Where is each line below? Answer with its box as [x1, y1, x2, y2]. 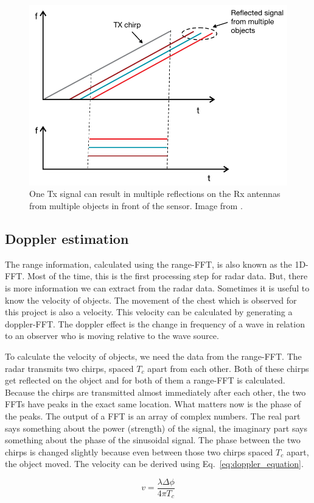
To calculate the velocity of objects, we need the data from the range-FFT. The [5, 349, 302, 362]
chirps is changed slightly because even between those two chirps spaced [5, 445, 273, 458]
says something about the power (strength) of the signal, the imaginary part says [5, 421, 307, 434]
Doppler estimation [5, 229, 129, 248]
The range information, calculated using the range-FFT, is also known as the [5, 257, 292, 270]
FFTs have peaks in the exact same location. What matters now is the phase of [5, 398, 301, 410]
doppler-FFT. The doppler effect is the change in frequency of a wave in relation [5, 317, 305, 330]
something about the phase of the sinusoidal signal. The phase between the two [5, 433, 301, 446]
